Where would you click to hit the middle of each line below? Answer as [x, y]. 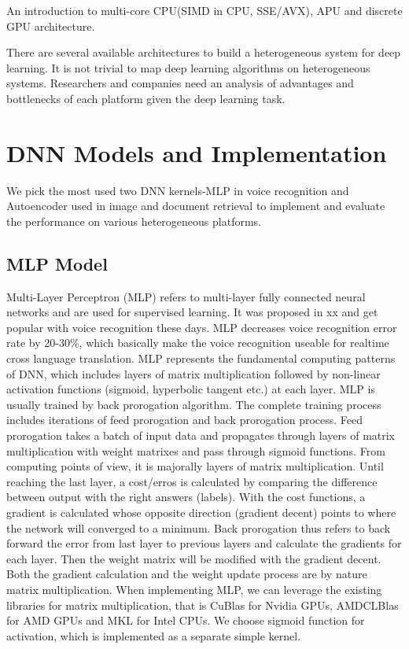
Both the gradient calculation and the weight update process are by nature [187, 574]
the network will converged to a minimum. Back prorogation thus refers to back [199, 527]
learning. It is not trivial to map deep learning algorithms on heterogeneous [188, 67]
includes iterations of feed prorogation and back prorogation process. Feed [185, 420]
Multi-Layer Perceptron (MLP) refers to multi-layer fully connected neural [186, 296]
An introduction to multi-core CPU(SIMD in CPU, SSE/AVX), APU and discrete [204, 10]
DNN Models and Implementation [197, 152]
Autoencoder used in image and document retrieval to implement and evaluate [196, 206]
